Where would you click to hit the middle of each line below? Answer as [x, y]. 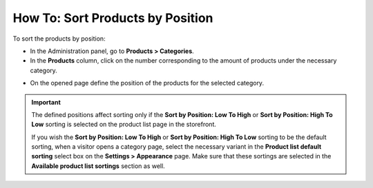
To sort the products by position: [59, 39]
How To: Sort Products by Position [113, 18]
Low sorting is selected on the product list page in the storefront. [124, 125]
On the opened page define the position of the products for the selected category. [147, 83]
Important [46, 102]
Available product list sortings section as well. [98, 166]
